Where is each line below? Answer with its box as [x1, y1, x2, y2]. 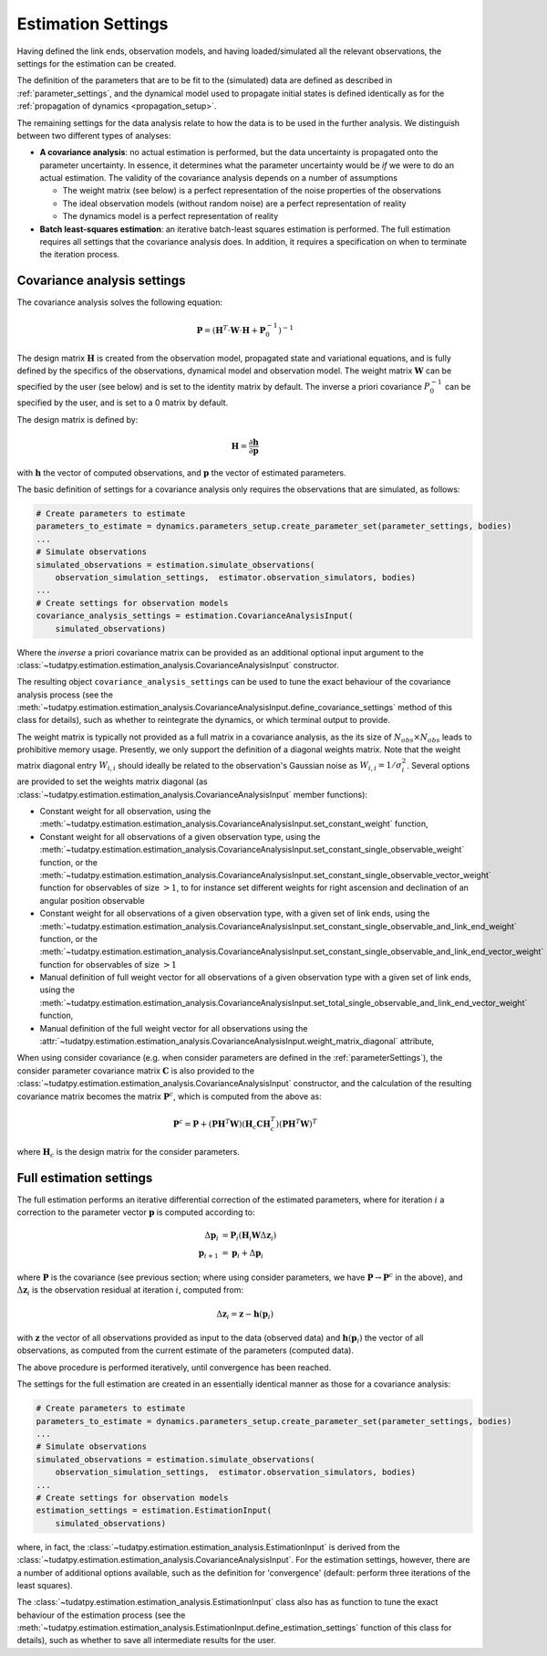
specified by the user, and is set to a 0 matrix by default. [16, 397, 229, 408]
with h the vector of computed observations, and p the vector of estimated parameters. [16, 466, 346, 478]
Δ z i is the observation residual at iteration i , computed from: [16, 1284, 244, 1298]
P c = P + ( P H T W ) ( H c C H [172, 1116, 271, 1131]
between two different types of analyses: [16, 130, 171, 141]
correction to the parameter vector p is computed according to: [16, 1207, 255, 1218]
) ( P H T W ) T [275, 1116, 318, 1129]
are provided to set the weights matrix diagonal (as [16, 776, 209, 787]
